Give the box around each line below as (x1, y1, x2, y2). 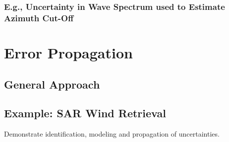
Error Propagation (4, 42, 133, 62)
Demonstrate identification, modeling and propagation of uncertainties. (4, 129, 220, 139)
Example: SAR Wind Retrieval (4, 105, 166, 121)
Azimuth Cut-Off (4, 11, 74, 24)
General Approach (4, 76, 100, 92)
